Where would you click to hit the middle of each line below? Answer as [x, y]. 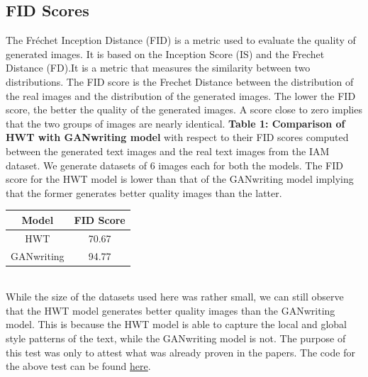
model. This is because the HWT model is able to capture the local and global [176, 324]
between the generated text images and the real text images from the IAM [168, 151]
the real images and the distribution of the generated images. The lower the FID [181, 95]
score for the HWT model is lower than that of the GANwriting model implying [180, 179]
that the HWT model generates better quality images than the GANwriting [171, 310]
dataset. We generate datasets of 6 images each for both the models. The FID [175, 165]
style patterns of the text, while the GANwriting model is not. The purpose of [176, 338]
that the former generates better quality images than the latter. [144, 192]
